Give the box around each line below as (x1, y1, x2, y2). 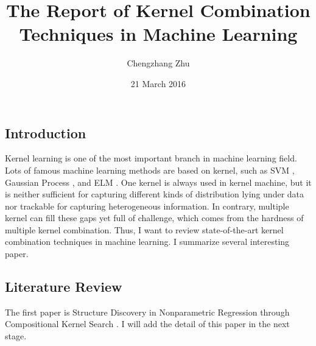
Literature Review (5, 277, 122, 296)
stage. (5, 330, 27, 342)
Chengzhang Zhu (127, 57, 190, 69)
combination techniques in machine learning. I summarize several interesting (5, 235, 290, 248)
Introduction (5, 123, 86, 142)
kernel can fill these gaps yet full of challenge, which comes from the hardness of (5, 211, 304, 224)
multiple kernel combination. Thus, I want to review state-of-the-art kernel (5, 223, 284, 236)
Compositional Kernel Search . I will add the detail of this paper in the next (5, 317, 290, 330)
